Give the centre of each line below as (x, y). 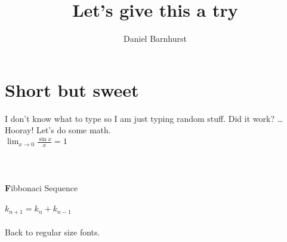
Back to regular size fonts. (53, 232)
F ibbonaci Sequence (41, 187)
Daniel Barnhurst (155, 39)
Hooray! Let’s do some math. (58, 130)
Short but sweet (72, 89)
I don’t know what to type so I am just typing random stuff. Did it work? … (144, 118)
